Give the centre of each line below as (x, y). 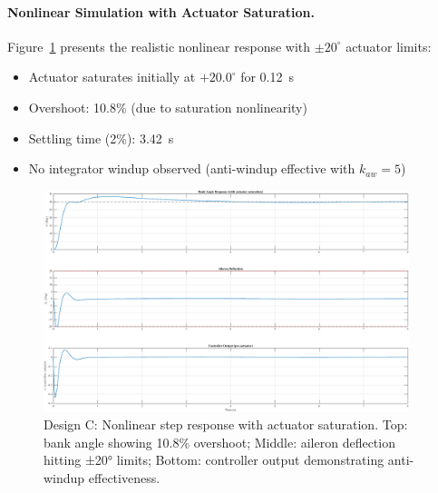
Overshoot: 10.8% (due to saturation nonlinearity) (168, 107)
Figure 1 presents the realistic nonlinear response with (159, 46)
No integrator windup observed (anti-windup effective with (192, 168)
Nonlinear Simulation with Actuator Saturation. (161, 11)
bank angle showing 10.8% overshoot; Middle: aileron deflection (219, 442)
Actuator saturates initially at (112, 77)
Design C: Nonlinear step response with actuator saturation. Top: (226, 424)
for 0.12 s (268, 77)
